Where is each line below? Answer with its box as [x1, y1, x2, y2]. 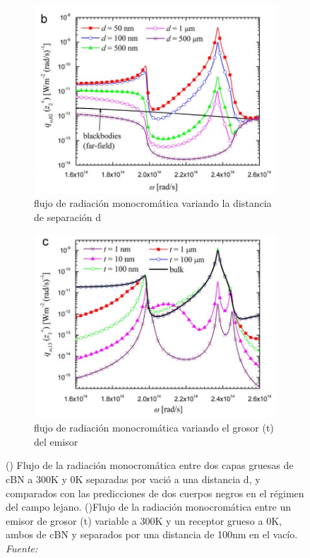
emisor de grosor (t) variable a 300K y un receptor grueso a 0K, [6, 513, 282, 528]
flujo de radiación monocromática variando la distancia [34, 196, 272, 210]
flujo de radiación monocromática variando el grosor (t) [34, 420, 274, 435]
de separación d [34, 210, 102, 225]
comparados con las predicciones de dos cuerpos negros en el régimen [6, 485, 304, 500]
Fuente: [6, 540, 38, 555]
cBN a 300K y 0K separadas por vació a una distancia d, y [6, 471, 261, 486]
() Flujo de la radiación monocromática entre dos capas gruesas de [6, 458, 294, 473]
